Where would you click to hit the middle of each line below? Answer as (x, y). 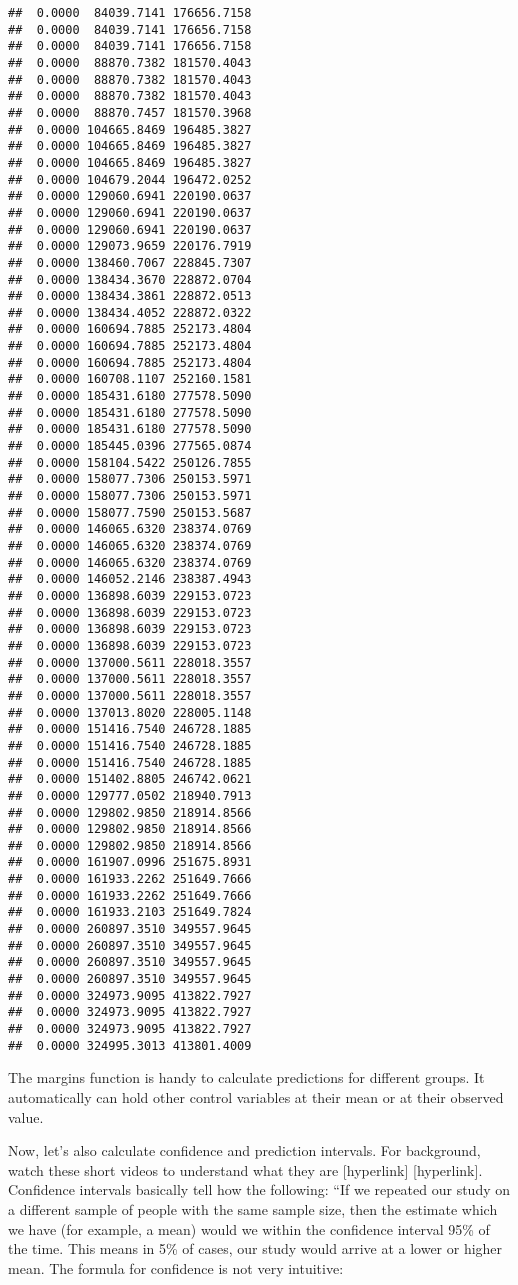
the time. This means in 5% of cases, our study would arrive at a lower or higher (255, 1248)
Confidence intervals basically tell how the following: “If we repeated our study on (259, 1189)
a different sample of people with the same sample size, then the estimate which (253, 1208)
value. (26, 1116)
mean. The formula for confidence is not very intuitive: (176, 1267)
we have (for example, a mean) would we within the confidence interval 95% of (249, 1228)
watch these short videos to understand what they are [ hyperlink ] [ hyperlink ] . (245, 1169)
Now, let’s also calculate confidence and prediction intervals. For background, (244, 1150)
